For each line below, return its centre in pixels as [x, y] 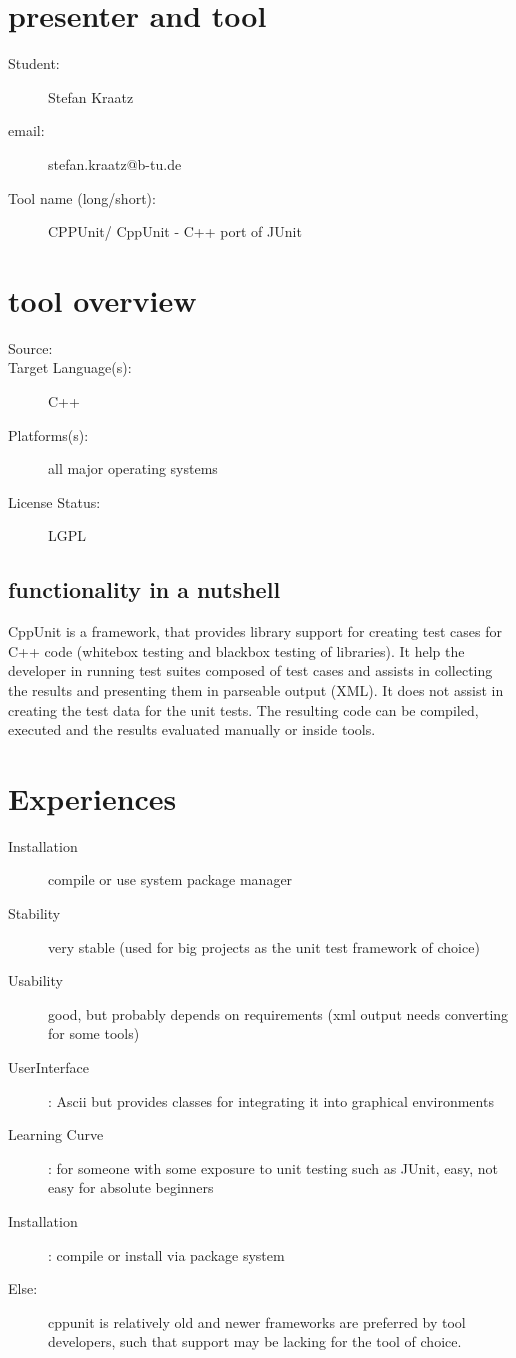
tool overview [102, 299]
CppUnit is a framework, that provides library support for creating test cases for [255, 631]
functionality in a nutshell [144, 589]
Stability [34, 913]
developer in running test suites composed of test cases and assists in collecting [250, 670]
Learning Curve [56, 1134]
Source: [30, 347]
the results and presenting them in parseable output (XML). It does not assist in [256, 689]
